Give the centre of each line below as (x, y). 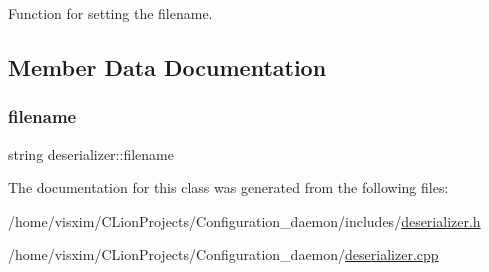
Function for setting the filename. (110, 13)
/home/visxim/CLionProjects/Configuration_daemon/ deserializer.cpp (223, 254)
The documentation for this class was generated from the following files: (228, 187)
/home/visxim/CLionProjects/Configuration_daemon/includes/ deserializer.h (244, 220)
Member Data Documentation (167, 66)
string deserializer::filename (91, 153)
